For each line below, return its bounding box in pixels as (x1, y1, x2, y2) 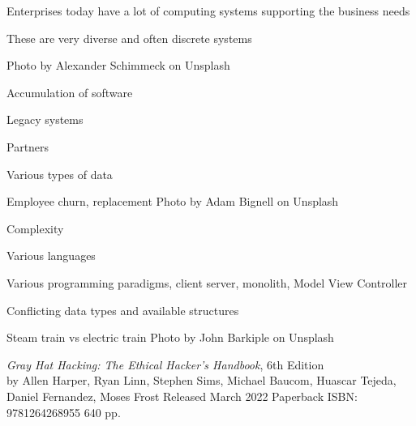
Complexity (6, 219, 64, 236)
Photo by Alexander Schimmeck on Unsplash (6, 57, 230, 74)
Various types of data (6, 165, 113, 182)
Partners (6, 138, 49, 155)
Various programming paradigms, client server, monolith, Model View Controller (6, 274, 408, 291)
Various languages (6, 247, 96, 264)
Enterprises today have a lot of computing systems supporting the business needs (6, 2, 410, 19)
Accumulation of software (6, 83, 133, 100)
